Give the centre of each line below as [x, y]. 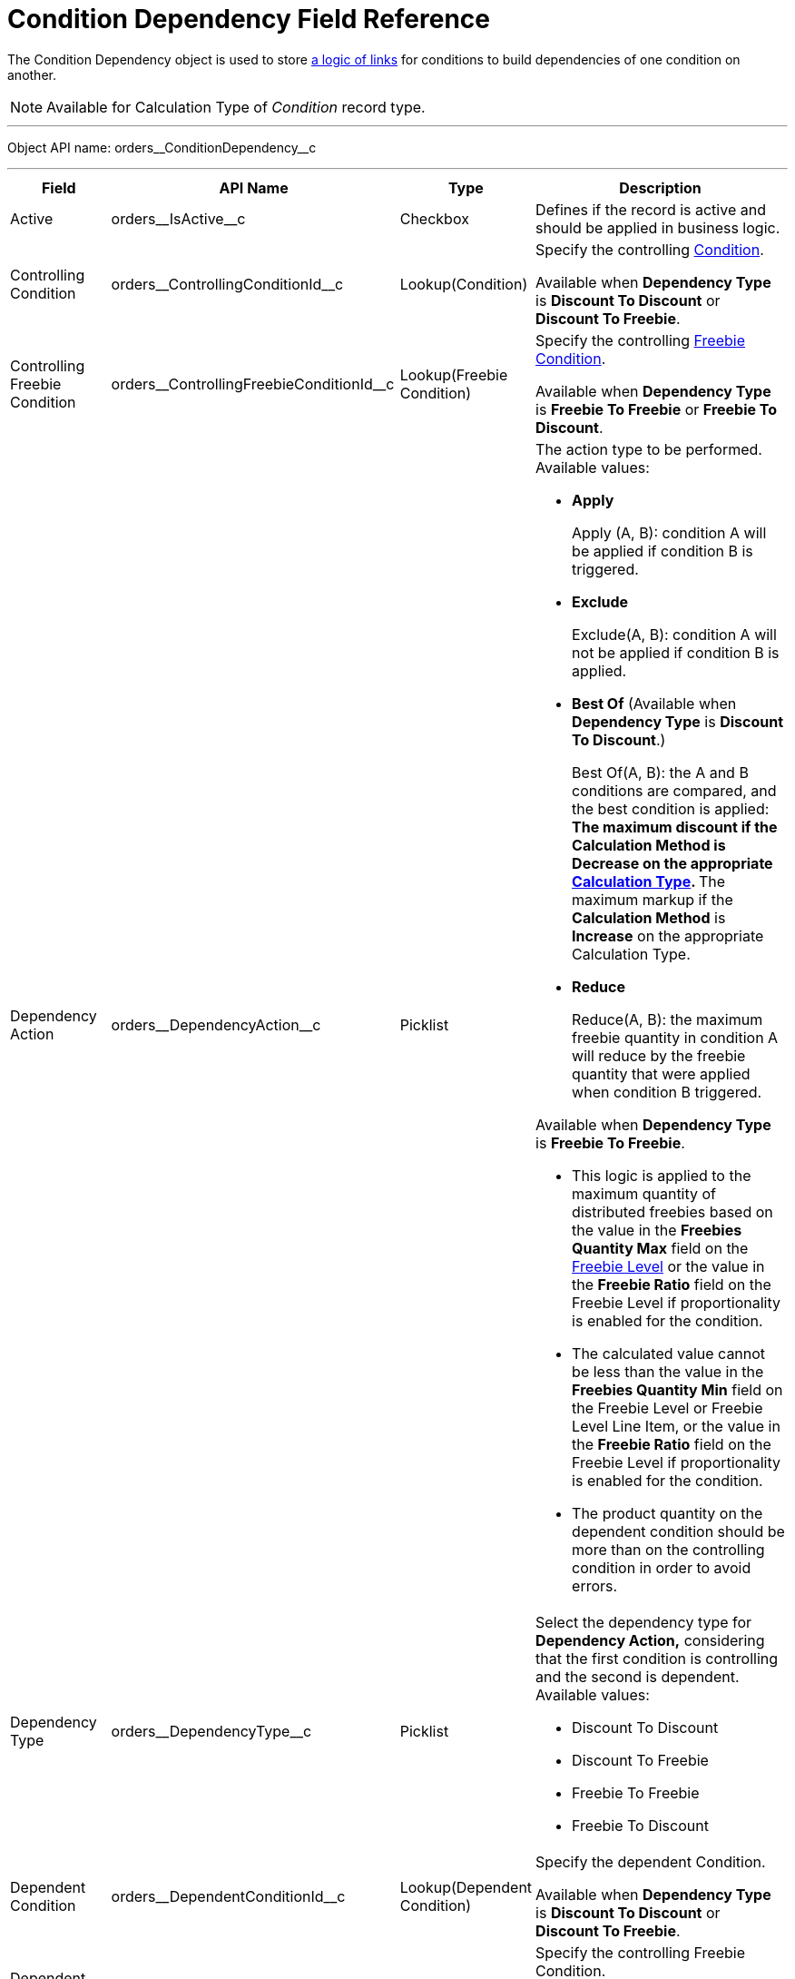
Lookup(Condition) [464, 284]
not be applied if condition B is [676, 652]
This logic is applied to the [662, 1175]
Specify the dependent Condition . [651, 1861]
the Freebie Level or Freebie [667, 1408]
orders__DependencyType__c [211, 1731]
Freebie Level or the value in [668, 1266]
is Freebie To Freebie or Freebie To [657, 409]
